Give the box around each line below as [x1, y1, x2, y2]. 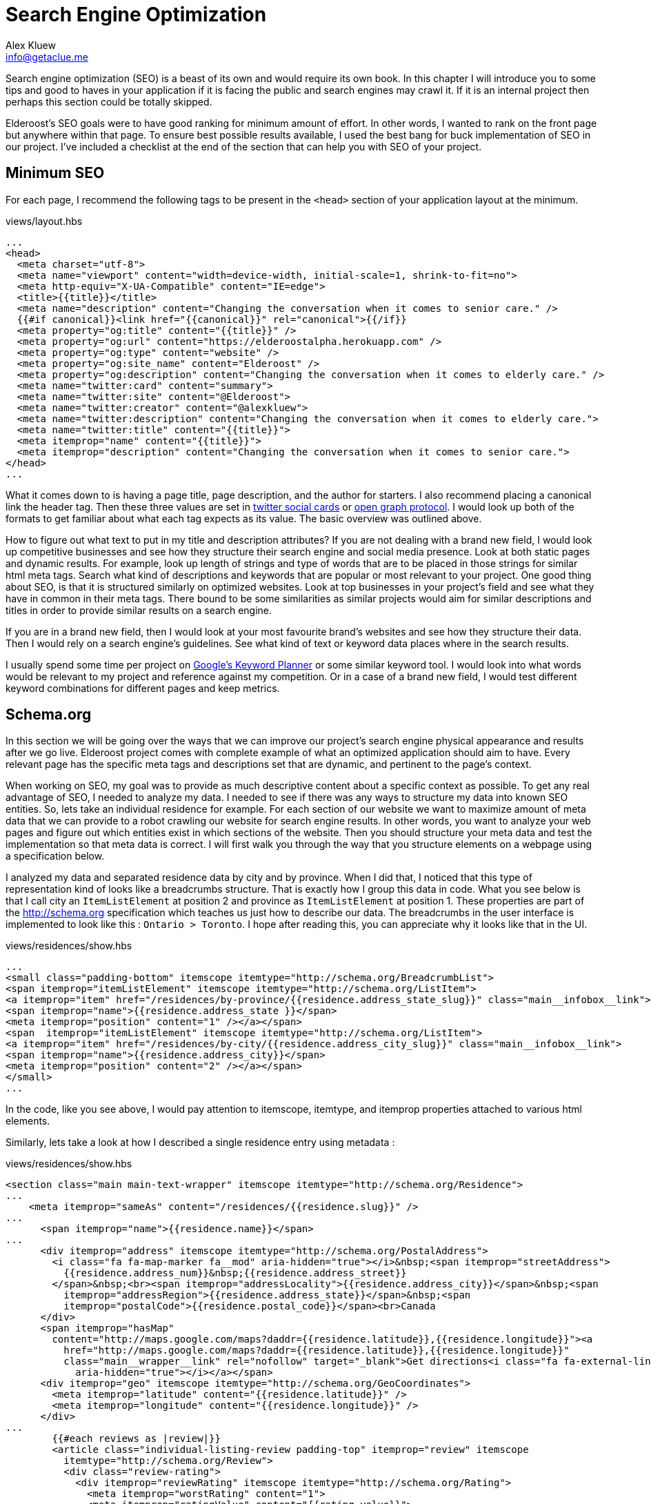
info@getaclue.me [6, 50, 88, 63]
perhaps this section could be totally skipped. [6, 95, 212, 108]
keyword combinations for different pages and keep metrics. [6, 682, 280, 694]
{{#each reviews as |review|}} [52, 1433, 221, 1445]
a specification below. [6, 850, 105, 862]
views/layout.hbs [6, 215, 83, 227]
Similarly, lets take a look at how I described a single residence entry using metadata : [6, 1136, 395, 1149]
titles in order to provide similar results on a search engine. [6, 604, 272, 616]
